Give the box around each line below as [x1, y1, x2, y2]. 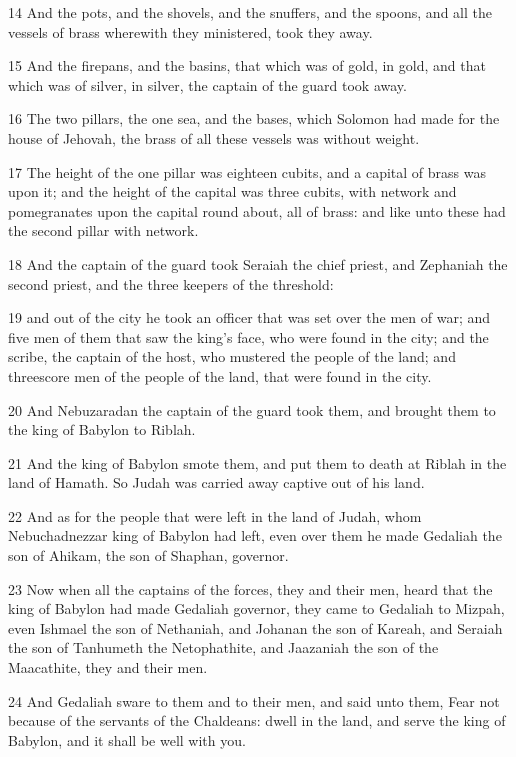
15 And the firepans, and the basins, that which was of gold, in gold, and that [8, 55, 486, 76]
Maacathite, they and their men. [8, 657, 208, 678]
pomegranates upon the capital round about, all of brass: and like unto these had [8, 200, 506, 221]
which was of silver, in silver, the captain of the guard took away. [8, 74, 407, 95]
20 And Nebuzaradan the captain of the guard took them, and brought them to [8, 399, 496, 420]
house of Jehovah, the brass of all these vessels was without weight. [8, 127, 420, 148]
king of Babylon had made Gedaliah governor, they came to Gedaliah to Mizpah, [8, 598, 505, 619]
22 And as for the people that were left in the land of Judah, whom [8, 505, 422, 526]
